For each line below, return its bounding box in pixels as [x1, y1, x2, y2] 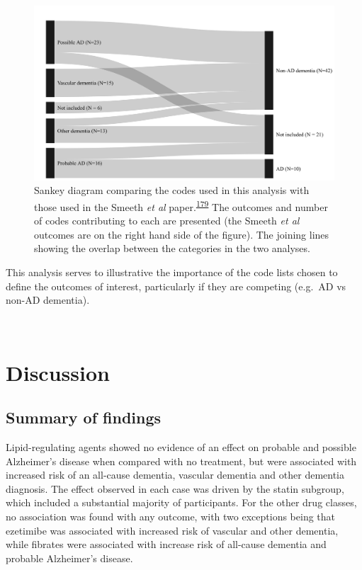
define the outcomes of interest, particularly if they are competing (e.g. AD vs [6, 278, 346, 293]
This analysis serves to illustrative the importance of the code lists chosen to [6, 265, 338, 279]
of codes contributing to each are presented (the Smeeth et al [34, 213, 300, 228]
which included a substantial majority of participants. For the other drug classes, [6, 495, 357, 510]
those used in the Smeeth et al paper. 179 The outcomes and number [34, 197, 328, 214]
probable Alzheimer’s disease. [6, 550, 133, 565]
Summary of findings [6, 406, 162, 428]
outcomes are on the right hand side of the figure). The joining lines [34, 227, 329, 241]
